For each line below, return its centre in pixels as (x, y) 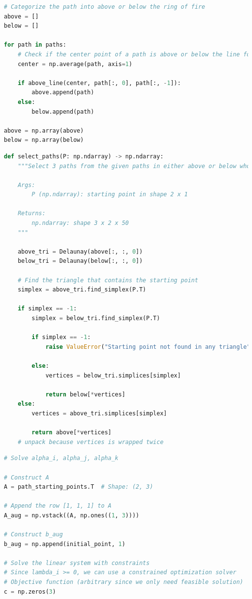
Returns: (31, 214)
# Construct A (27, 477)
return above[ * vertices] (71, 433)
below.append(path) (63, 111)
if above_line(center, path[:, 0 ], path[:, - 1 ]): (99, 83)
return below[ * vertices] (85, 394)
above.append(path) (63, 93)
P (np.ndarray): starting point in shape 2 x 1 (110, 195)
